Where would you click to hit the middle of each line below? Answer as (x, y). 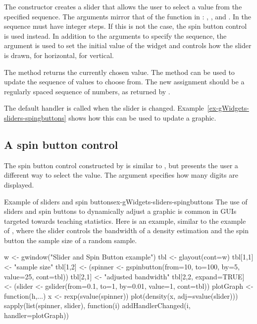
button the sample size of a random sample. (71, 240)
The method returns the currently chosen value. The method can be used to (119, 72)
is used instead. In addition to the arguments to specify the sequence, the (115, 35)
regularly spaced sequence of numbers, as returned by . (87, 91)
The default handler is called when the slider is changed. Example (104, 108)
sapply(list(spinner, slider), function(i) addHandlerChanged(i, (97, 305)
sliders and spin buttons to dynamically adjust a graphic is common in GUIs (120, 211)
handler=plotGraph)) (36, 315)
